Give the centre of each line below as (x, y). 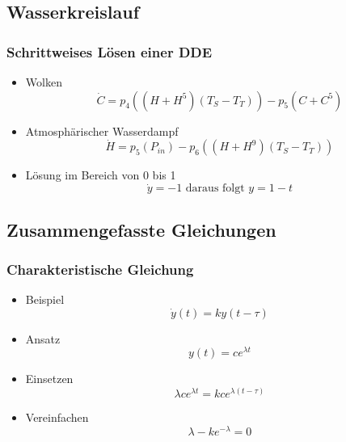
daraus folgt (215, 189)
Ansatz (43, 338)
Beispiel (45, 299)
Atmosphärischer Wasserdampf (102, 130)
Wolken (44, 82)
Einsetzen (49, 379)
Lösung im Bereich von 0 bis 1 (101, 175)
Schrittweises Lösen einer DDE (110, 51)
